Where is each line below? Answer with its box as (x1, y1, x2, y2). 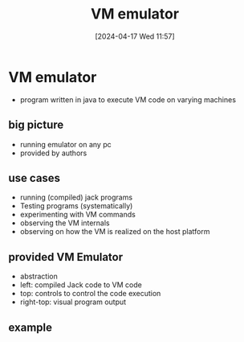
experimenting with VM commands (19, 210, 136, 220)
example (8, 320, 53, 334)
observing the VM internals (19, 218, 110, 228)
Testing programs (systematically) (19, 201, 133, 211)
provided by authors (19, 148, 87, 158)
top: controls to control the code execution (19, 289, 161, 299)
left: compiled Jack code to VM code (19, 280, 142, 290)
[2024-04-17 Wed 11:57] (95, 31, 175, 41)
